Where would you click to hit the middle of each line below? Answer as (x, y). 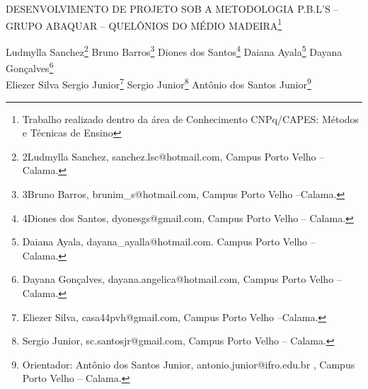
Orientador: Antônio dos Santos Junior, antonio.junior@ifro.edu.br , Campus (189, 364)
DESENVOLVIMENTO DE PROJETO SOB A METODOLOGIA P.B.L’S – (172, 8)
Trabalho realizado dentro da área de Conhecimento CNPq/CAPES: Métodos (191, 118)
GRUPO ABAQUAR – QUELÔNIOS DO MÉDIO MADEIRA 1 (144, 24)
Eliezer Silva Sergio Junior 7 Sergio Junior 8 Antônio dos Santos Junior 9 (159, 83)
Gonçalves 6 (30, 67)
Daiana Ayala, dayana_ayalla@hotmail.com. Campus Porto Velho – (169, 242)
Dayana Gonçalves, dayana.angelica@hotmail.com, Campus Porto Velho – (182, 279)
